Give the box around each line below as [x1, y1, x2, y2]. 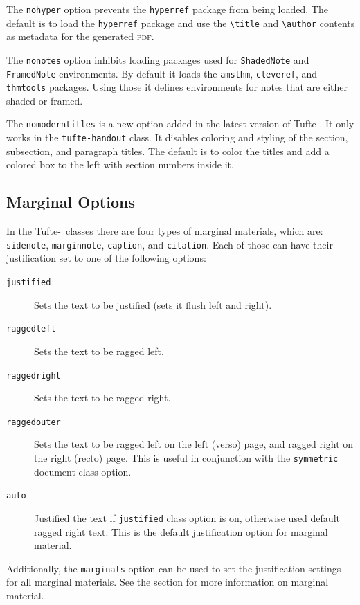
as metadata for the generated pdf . [6, 29, 154, 44]
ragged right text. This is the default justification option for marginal [34, 524, 328, 539]
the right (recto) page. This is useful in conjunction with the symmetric [34, 451, 339, 465]
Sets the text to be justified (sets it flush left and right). [34, 297, 272, 311]
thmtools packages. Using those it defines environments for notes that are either [6, 80, 348, 94]
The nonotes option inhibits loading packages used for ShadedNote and [6, 52, 309, 66]
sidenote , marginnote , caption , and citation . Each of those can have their [6, 237, 333, 251]
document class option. [34, 464, 132, 478]
